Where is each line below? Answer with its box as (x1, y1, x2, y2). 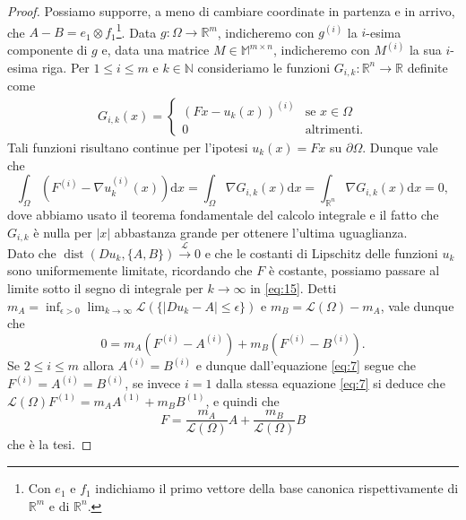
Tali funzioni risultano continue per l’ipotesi (7, 137, 248, 156)
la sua (409, 40, 442, 59)
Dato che (7, 243, 56, 262)
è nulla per (33, 222, 92, 241)
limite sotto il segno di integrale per (7, 278, 203, 297)
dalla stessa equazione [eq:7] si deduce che (216, 374, 445, 393)
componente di (7, 40, 88, 59)
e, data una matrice (101, 40, 210, 59)
